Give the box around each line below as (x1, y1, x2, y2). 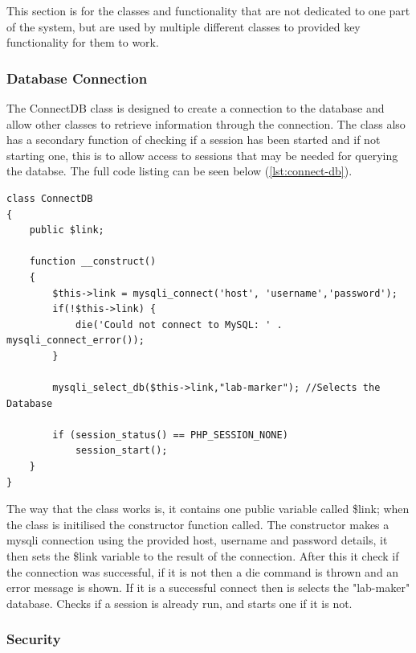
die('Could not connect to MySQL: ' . (75, 318, 283, 331)
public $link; (29, 224, 104, 236)
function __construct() (29, 256, 157, 268)
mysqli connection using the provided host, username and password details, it (6, 532, 388, 548)
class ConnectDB (6, 192, 93, 204)
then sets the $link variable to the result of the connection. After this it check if (6, 548, 399, 565)
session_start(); (75, 445, 168, 457)
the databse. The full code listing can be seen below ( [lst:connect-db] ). (6, 162, 353, 179)
